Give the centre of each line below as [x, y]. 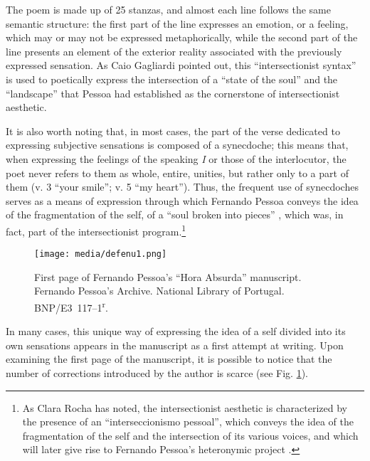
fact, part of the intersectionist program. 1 [96, 230]
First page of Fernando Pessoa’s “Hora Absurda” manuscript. [168, 276]
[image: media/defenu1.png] [101, 254]
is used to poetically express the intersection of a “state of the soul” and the [172, 79]
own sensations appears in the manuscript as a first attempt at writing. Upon [175, 345]
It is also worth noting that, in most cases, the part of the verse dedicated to [173, 131]
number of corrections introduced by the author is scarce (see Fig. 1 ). [157, 373]
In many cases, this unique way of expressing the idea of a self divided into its [176, 331]
